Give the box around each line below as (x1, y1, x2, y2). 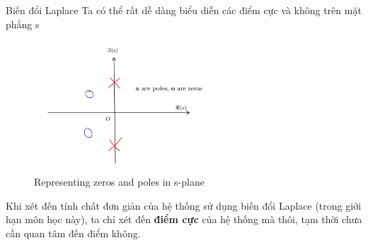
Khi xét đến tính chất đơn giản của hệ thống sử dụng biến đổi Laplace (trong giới (6, 198, 362, 213)
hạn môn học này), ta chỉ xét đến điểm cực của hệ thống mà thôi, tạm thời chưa (6, 212, 362, 227)
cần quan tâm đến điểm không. (6, 225, 141, 240)
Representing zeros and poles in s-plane (34, 174, 205, 189)
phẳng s (6, 16, 40, 31)
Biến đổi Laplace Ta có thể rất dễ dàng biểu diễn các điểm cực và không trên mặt (6, 3, 362, 17)
